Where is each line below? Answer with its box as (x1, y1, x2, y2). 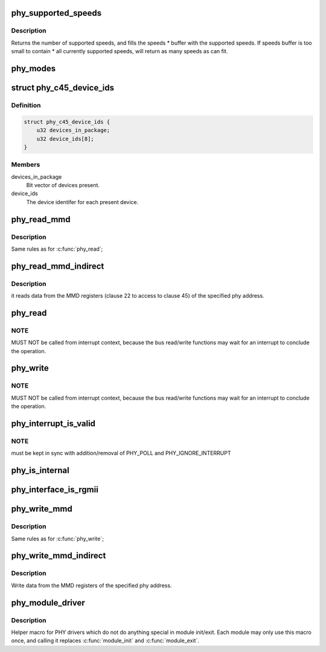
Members (11, 161, 40, 169)
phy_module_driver (11, 598, 86, 608)
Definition (11, 101, 41, 109)
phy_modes (11, 63, 56, 74)
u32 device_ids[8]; (36, 135, 95, 142)
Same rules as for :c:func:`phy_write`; (11, 535, 104, 542)
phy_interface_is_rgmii (11, 485, 99, 495)
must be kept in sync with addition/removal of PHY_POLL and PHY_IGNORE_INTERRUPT (11, 450, 231, 457)
